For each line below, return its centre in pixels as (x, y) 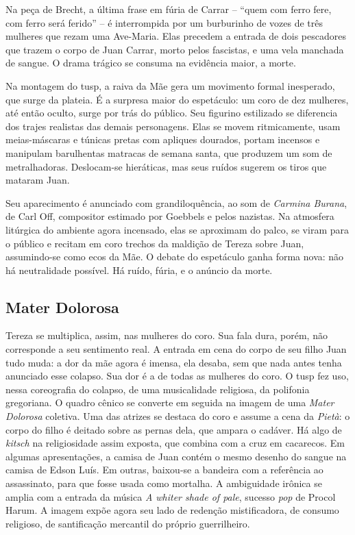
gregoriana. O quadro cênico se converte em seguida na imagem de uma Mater (170, 402)
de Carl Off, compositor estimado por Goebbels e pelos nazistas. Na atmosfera (170, 216)
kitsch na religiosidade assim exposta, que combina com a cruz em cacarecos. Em (175, 443)
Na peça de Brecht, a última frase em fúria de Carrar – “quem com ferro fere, (169, 9)
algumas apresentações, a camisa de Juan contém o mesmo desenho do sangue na (176, 456)
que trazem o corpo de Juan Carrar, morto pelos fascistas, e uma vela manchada (175, 49)
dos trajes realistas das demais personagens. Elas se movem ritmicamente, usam (173, 126)
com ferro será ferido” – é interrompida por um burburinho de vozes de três (164, 22)
